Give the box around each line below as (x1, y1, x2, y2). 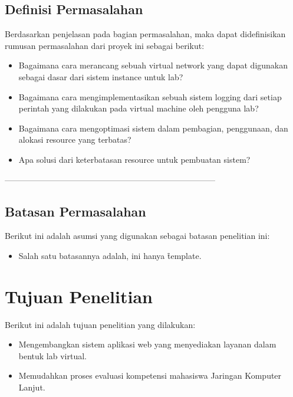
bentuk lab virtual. (18, 349, 87, 362)
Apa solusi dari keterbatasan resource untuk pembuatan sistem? (18, 153, 251, 165)
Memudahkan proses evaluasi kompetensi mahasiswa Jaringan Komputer (18, 369, 282, 382)
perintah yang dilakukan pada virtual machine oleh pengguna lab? (18, 102, 259, 114)
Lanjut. (18, 381, 45, 393)
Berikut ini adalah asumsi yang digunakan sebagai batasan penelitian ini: (5, 229, 270, 242)
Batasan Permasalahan (5, 202, 146, 220)
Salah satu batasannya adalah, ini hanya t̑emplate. (18, 249, 202, 261)
